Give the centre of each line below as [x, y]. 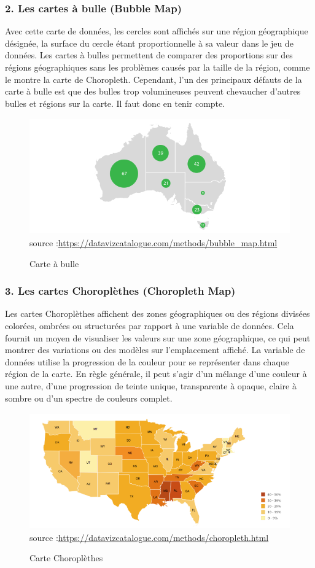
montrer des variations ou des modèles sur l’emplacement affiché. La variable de [155, 350]
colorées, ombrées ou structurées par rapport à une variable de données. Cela [150, 325]
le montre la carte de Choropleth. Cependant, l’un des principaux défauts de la [154, 79]
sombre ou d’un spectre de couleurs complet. [89, 398]
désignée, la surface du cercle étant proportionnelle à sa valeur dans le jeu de [149, 43]
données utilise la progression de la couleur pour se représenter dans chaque [147, 361]
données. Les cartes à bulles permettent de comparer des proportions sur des [149, 55]
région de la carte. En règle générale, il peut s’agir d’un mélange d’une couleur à [156, 374]
